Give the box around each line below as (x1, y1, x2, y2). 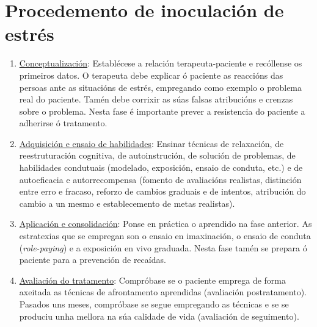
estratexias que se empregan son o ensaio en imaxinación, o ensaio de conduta (19, 229, 311, 242)
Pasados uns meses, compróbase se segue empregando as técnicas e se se (19, 298, 289, 310)
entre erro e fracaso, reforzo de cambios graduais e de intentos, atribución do (19, 185, 306, 198)
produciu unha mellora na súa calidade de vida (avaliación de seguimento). (19, 309, 299, 322)
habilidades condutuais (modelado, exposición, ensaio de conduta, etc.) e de (19, 161, 303, 174)
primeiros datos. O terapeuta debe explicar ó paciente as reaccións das (19, 68, 283, 81)
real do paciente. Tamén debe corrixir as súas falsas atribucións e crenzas (19, 93, 293, 106)
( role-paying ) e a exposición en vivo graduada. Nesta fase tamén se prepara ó (19, 241, 307, 254)
